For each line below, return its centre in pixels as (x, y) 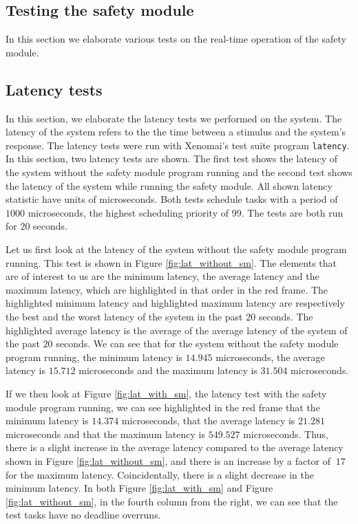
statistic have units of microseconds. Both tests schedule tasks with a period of (172, 199)
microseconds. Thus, (286, 434)
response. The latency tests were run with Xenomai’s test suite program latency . (178, 145)
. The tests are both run (292, 212)
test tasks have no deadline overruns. (83, 515)
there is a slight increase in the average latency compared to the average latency (175, 447)
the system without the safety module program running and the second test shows (179, 172)
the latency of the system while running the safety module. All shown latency (169, 185)
